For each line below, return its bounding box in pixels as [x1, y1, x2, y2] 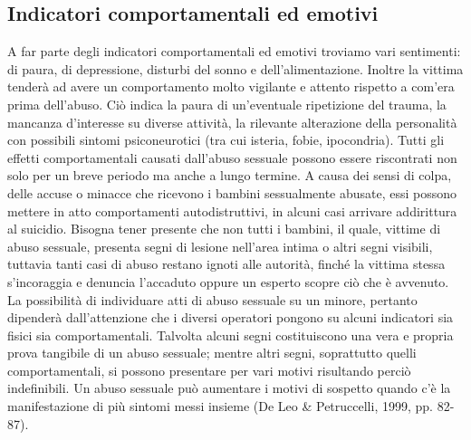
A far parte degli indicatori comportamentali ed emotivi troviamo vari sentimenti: [7, 42, 461, 61]
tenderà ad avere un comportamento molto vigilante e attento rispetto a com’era [7, 77, 455, 96]
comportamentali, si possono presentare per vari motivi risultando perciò [7, 360, 411, 379]
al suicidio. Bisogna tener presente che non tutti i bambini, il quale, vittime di [7, 219, 441, 238]
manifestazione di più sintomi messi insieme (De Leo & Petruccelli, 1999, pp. [7, 397, 433, 416]
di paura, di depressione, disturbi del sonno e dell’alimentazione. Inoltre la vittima [7, 59, 464, 78]
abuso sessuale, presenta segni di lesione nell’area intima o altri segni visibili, [7, 236, 433, 255]
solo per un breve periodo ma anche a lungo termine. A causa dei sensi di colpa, [7, 166, 452, 185]
